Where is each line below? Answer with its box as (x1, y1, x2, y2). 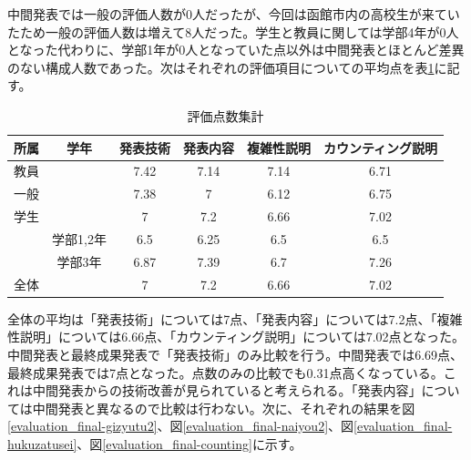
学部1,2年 (52, 229, 107, 248)
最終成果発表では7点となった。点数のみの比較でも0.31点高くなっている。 (7, 363, 444, 382)
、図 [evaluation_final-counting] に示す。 (77, 434, 302, 453)
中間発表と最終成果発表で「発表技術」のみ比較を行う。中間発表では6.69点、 (7, 344, 464, 363)
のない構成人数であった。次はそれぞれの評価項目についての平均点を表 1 (7, 57, 435, 77)
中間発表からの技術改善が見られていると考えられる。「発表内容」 (32, 381, 422, 400)
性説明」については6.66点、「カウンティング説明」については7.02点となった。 (7, 327, 466, 346)
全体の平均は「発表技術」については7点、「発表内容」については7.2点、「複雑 (7, 309, 463, 328)
